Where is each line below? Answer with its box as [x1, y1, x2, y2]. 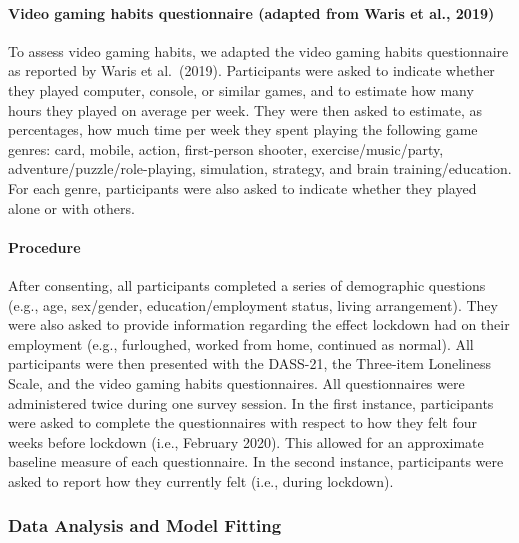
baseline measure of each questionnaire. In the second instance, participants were [8, 451, 504, 472]
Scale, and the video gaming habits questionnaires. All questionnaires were [8, 372, 465, 393]
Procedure [8, 236, 81, 257]
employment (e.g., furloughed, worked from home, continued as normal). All [8, 333, 474, 354]
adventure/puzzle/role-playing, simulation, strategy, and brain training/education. [8, 158, 512, 179]
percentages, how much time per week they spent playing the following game [8, 119, 478, 140]
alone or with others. [8, 197, 135, 218]
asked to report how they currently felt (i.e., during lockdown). [8, 470, 394, 491]
